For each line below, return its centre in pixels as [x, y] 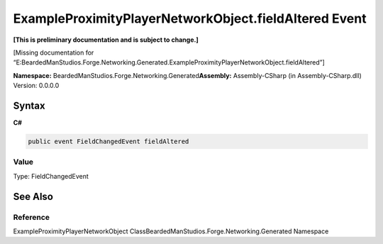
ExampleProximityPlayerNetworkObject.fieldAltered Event [190, 18]
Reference [31, 217]
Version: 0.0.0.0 [36, 86]
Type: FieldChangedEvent [51, 176]
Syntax [29, 105]
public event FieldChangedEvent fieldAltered [109, 142]
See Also [33, 196]
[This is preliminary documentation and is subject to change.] [106, 40]
